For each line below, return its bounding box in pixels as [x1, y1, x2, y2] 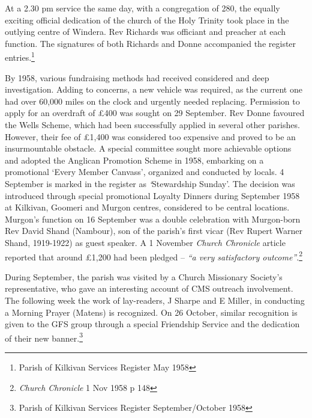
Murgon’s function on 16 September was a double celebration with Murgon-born [5, 212, 301, 225]
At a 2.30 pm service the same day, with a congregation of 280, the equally [5, 2, 280, 14]
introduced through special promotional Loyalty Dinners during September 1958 [5, 189, 300, 201]
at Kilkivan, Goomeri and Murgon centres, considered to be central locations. [5, 201, 290, 214]
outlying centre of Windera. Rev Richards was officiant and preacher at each [5, 25, 286, 38]
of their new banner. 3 [5, 330, 83, 344]
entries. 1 [5, 49, 35, 64]
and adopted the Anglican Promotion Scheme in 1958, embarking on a [5, 153, 264, 166]
